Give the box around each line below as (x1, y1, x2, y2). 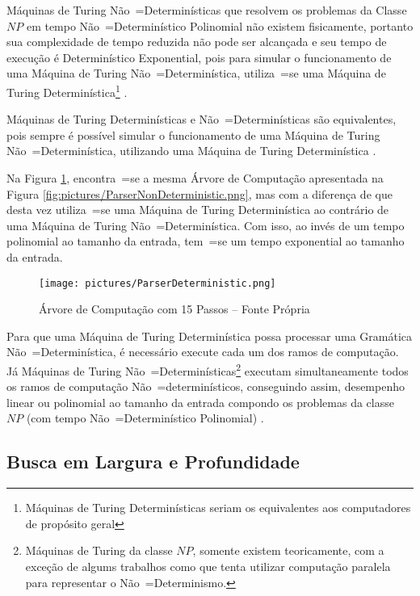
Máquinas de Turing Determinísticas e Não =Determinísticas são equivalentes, (6, 111, 397, 128)
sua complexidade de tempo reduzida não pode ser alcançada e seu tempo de (6, 33, 387, 50)
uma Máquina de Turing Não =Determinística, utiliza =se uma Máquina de (6, 65, 386, 82)
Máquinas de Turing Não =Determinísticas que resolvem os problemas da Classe (6, 2, 407, 18)
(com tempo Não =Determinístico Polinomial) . (26, 409, 264, 426)
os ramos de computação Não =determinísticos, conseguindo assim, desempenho (6, 378, 405, 395)
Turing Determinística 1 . (6, 81, 128, 100)
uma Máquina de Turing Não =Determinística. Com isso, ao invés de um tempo (6, 216, 405, 233)
